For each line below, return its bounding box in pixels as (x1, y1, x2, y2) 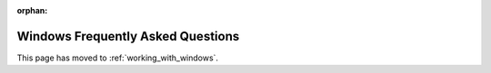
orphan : (16, 5, 48, 15)
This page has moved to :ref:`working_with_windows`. (16, 52, 218, 63)
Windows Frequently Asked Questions (16, 28, 240, 44)
